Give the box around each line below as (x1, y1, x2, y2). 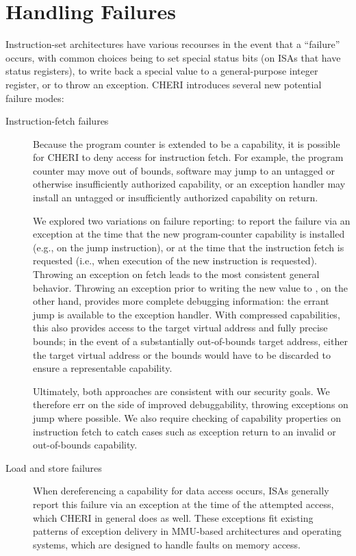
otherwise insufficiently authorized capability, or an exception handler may (33, 177, 346, 191)
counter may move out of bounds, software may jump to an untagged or (33, 163, 335, 177)
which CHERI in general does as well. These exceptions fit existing (33, 510, 314, 525)
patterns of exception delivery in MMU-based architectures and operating (33, 524, 342, 538)
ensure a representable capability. (33, 361, 173, 375)
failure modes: (5, 90, 64, 105)
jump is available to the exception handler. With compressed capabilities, (33, 307, 340, 321)
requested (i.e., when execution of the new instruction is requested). (33, 253, 317, 268)
